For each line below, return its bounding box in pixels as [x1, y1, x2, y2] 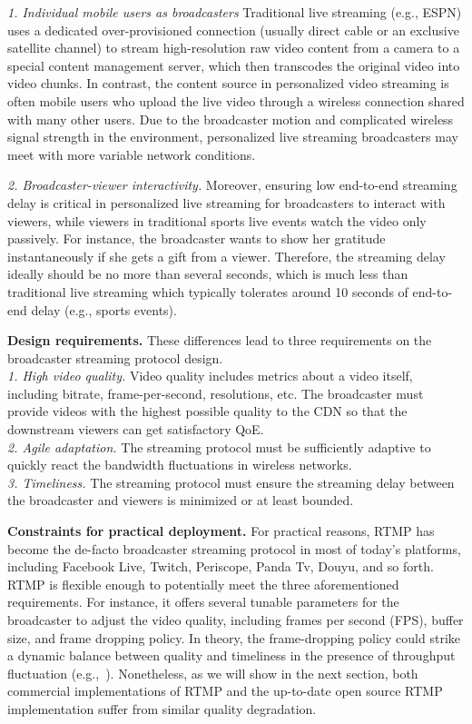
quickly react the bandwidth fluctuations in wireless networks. [7, 455, 352, 474]
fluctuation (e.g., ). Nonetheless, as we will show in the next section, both [7, 663, 418, 682]
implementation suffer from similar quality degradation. [7, 699, 317, 718]
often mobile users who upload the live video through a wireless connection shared [7, 91, 465, 110]
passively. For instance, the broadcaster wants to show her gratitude [7, 229, 386, 248]
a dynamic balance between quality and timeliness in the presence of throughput [7, 646, 456, 665]
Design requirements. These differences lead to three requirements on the [7, 331, 432, 350]
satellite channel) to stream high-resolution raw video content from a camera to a [7, 38, 460, 57]
